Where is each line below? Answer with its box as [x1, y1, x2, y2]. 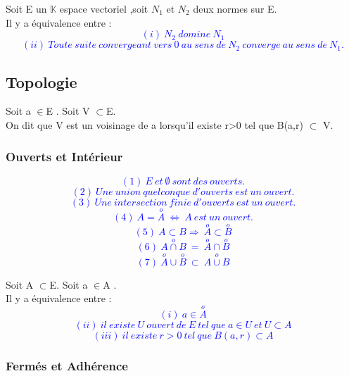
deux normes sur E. [193, 1, 277, 15]
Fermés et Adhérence [6, 357, 128, 374]
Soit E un [6, 1, 47, 15]
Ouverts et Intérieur [6, 147, 123, 165]
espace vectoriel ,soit [59, 1, 148, 15]
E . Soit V [46, 104, 90, 118]
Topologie [6, 70, 77, 92]
